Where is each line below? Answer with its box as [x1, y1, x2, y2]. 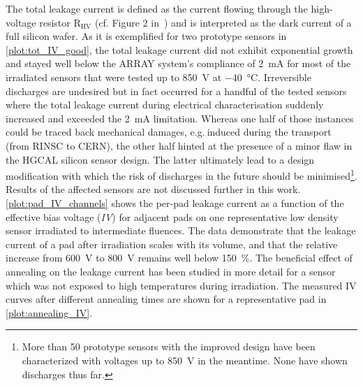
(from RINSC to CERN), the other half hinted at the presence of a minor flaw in [6, 138, 353, 152]
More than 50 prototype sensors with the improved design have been [22, 339, 316, 354]
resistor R [39, 15, 81, 29]
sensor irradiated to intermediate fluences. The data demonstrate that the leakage [6, 223, 356, 238]
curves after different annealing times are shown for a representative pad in [6, 292, 327, 306]
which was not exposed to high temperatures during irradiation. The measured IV [6, 278, 357, 292]
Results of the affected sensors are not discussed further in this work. [6, 182, 301, 196]
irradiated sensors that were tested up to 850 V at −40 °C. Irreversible [6, 69, 311, 84]
